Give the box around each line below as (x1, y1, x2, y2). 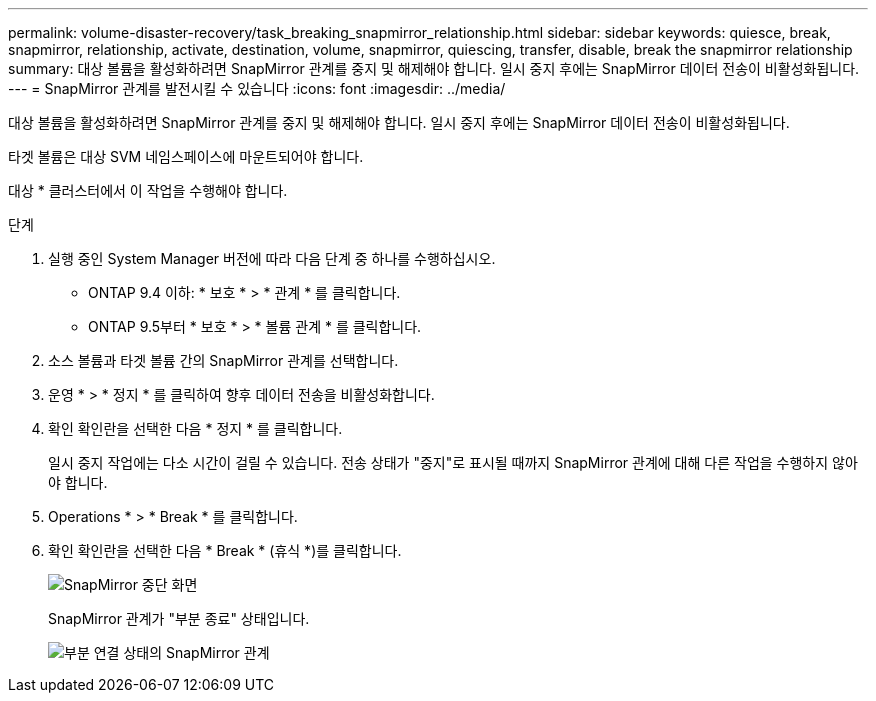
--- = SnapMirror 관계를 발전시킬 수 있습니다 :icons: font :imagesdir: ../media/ (8, 80, 506, 97)
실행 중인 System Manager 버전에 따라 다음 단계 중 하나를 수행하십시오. (48, 250, 496, 267)
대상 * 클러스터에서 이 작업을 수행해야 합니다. (8, 182, 288, 199)
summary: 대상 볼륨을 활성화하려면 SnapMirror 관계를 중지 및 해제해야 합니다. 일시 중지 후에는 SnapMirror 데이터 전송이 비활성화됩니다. (8, 60, 860, 77)
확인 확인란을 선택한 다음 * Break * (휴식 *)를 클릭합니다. (48, 542, 402, 559)
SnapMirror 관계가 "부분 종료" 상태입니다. (48, 610, 310, 627)
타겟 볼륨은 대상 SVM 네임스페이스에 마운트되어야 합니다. (8, 148, 364, 165)
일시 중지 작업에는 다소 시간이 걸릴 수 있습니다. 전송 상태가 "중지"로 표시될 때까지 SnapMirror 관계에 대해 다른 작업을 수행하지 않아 (48, 454, 858, 471)
